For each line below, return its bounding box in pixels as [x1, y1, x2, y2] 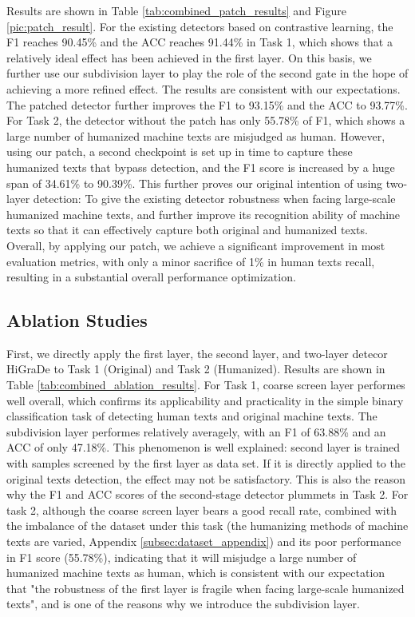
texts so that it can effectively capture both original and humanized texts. [6, 221, 368, 238]
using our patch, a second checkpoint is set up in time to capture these [6, 143, 353, 160]
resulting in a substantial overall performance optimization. [6, 269, 296, 285]
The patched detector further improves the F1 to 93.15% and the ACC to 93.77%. [6, 96, 408, 113]
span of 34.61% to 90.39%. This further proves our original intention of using [6, 174, 383, 191]
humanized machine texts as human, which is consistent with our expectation [6, 564, 385, 581]
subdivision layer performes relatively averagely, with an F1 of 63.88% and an [6, 423, 386, 440]
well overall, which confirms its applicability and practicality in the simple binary [6, 392, 404, 408]
